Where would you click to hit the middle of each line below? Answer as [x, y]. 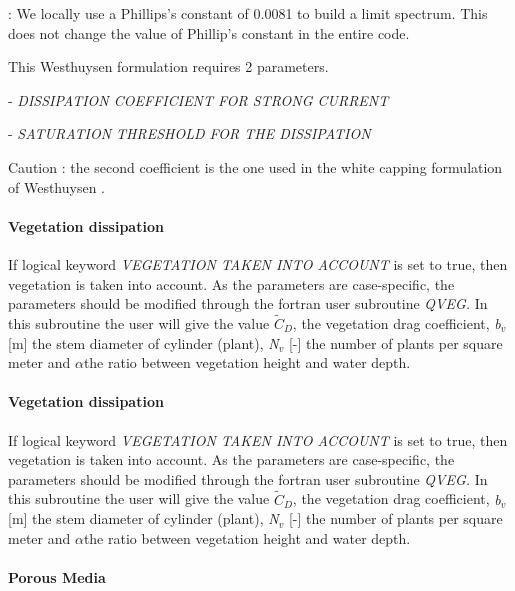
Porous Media [57, 576]
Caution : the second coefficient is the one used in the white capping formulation [255, 166]
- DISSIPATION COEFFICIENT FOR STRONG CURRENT [198, 99]
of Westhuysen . [57, 186]
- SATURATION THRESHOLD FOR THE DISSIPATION [189, 133]
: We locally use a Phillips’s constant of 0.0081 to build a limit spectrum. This [248, 13]
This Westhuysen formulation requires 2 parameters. [168, 66]
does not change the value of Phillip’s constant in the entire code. [209, 32]
